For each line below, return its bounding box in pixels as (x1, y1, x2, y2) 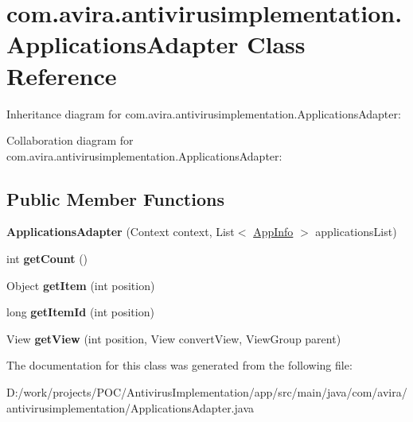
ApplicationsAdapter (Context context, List (6, 223, 235, 240)
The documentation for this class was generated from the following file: (6, 357, 353, 374)
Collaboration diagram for (6, 132, 134, 149)
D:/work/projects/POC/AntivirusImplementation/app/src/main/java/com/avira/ (6, 384, 407, 401)
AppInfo (253, 223, 294, 240)
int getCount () (6, 250, 88, 267)
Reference (6, 59, 117, 91)
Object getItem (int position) (6, 277, 155, 293)
